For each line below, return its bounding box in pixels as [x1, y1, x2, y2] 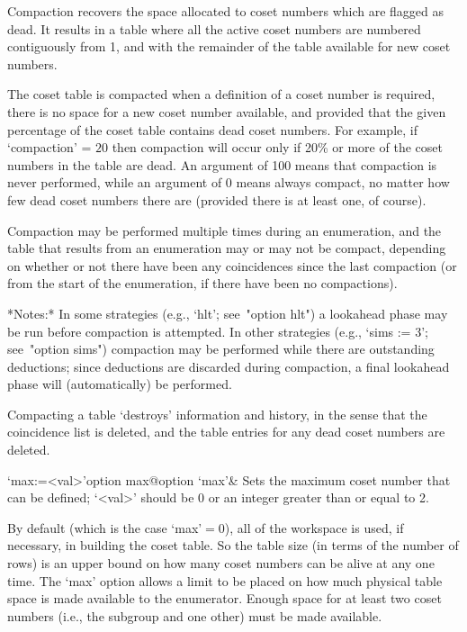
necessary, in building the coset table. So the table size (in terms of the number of [7, 536, 459, 555]
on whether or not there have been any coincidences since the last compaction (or [7, 256, 457, 275]
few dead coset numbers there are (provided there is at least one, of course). [7, 190, 427, 209]
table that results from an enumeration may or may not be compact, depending [7, 239, 446, 257]
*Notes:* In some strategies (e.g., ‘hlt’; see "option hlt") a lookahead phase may [7, 303, 448, 322]
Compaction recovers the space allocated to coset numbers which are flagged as [7, 2, 445, 20]
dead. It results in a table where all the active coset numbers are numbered [7, 19, 421, 38]
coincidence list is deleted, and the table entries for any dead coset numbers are [7, 422, 445, 441]
